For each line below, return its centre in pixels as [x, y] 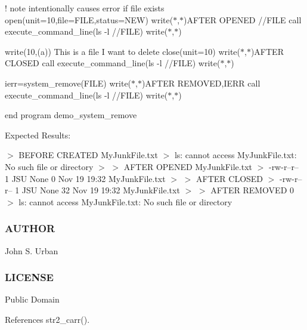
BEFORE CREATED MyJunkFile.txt [88, 155]
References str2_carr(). [47, 319]
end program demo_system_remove [71, 115]
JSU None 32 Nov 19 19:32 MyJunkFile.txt [101, 190]
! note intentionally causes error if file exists [85, 8]
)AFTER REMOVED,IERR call [201, 83]
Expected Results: [38, 135]
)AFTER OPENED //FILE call [243, 19]
